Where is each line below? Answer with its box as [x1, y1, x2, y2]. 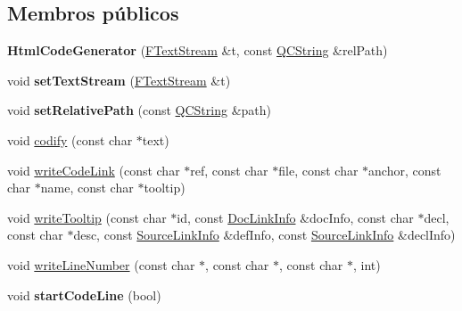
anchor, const [368, 160, 441, 179]
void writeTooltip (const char [7, 208, 167, 226]
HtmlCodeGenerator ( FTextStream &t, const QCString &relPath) [7, 41, 388, 60]
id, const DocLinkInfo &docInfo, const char [177, 208, 414, 226]
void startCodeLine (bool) [7, 285, 161, 304]
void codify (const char [7, 130, 133, 149]
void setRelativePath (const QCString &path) [7, 101, 271, 119]
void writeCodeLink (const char [7, 160, 180, 179]
